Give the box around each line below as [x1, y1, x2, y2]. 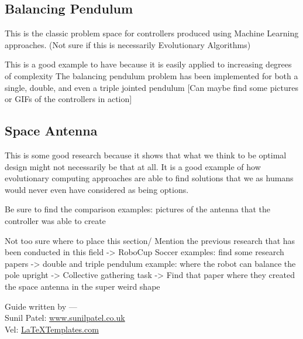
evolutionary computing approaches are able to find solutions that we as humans [5, 172, 294, 184]
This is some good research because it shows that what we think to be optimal [5, 148, 287, 161]
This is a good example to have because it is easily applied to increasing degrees [5, 58, 292, 70]
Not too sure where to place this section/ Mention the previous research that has [5, 234, 295, 246]
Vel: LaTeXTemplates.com [5, 323, 99, 335]
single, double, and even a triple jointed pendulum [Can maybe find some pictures [5, 81, 299, 93]
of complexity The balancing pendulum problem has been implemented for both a [5, 69, 298, 82]
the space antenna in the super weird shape [5, 280, 160, 292]
